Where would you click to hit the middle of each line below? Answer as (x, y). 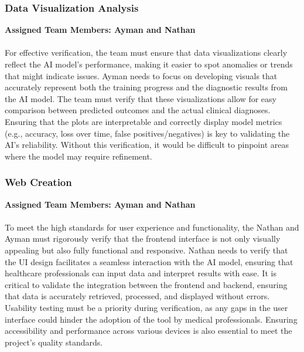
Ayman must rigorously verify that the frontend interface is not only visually (143, 238)
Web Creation (38, 182)
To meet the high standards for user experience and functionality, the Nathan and (152, 227)
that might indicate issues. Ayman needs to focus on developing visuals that (141, 75)
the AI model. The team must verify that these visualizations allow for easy (141, 98)
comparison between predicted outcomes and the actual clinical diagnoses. (138, 110)
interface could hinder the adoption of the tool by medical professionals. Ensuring (151, 319)
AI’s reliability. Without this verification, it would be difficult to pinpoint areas (147, 145)
